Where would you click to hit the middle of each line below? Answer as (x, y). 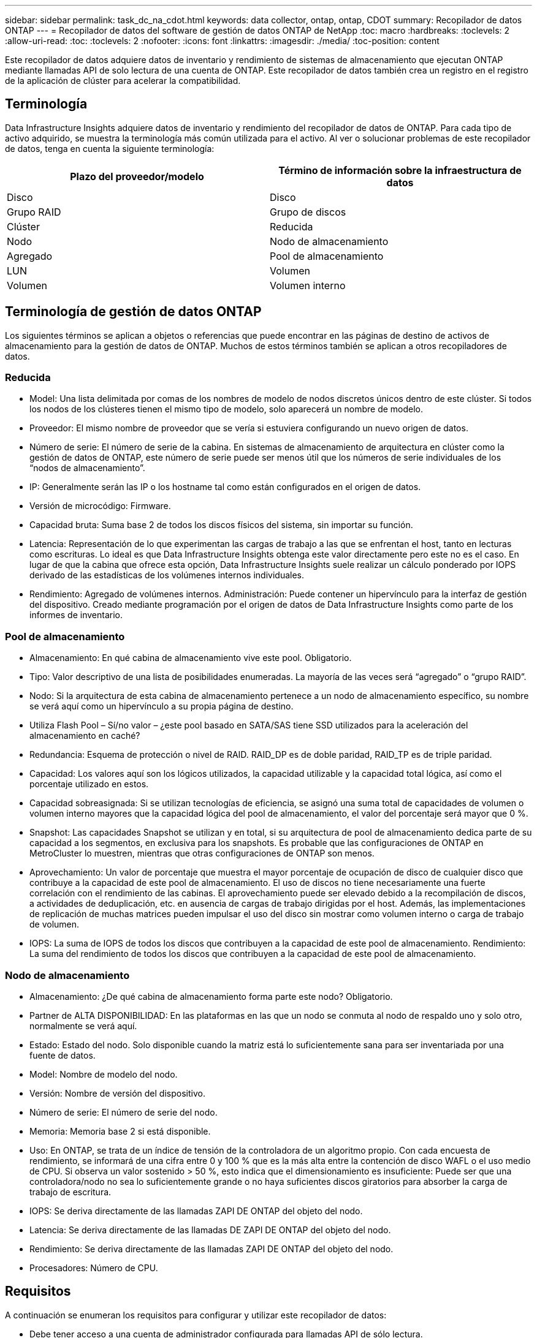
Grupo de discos (308, 212)
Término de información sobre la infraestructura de (400, 170)
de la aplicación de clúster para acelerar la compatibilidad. (123, 81)
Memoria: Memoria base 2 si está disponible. (120, 1131)
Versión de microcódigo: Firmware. (100, 506)
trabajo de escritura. (70, 1192)
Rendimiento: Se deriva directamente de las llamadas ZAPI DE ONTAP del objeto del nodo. (211, 1249)
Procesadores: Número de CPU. (94, 1268)
